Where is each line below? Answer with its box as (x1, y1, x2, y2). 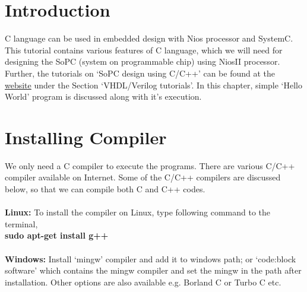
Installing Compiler (5, 125, 167, 149)
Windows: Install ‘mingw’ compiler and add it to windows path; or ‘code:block (5, 252, 296, 265)
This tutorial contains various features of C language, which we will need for (5, 43, 283, 56)
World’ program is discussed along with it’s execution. (5, 90, 202, 103)
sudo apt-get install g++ (5, 229, 109, 242)
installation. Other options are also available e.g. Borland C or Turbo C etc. (5, 275, 281, 288)
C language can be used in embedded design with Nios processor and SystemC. (5, 32, 293, 45)
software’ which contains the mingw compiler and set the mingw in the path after (5, 264, 302, 277)
